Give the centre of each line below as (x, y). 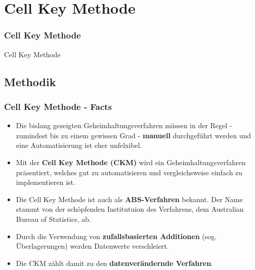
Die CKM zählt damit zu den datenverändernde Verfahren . (115, 263)
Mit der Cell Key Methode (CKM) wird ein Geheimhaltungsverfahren (131, 162)
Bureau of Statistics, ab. (53, 219)
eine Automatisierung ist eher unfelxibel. (79, 145)
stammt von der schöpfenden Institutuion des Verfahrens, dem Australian (130, 209)
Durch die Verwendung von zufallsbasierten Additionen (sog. (116, 236)
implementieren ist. (46, 182)
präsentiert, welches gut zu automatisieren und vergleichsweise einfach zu (129, 172)
